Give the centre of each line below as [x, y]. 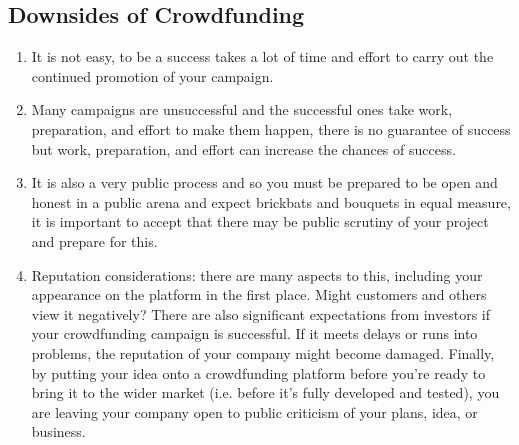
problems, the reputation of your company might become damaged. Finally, [263, 352]
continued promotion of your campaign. [152, 75]
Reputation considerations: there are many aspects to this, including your [257, 274]
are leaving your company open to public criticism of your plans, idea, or [254, 411]
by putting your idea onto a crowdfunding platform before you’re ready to [258, 372]
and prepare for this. [94, 240]
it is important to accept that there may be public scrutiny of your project [260, 221]
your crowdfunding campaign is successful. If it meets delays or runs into [254, 333]
